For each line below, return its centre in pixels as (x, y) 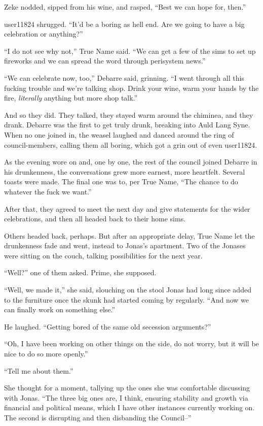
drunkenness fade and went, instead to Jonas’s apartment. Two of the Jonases (125, 245)
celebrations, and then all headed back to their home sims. (95, 219)
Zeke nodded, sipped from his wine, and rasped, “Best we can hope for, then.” (125, 7)
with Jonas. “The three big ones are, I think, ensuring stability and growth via (126, 397)
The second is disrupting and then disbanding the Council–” (98, 417)
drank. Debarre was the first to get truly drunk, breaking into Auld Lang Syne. (127, 125)
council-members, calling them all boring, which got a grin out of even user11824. (131, 144)
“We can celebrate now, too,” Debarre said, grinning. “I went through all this (124, 77)
